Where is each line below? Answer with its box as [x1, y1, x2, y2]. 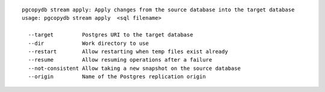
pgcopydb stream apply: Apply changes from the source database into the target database [22, 7, 295, 13]
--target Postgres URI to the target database [28, 32, 194, 38]
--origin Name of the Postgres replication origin [28, 73, 206, 80]
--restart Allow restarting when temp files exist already [28, 48, 228, 55]
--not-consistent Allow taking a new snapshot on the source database [28, 65, 241, 72]
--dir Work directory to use [28, 39, 149, 47]
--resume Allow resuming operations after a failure [28, 57, 212, 63]
